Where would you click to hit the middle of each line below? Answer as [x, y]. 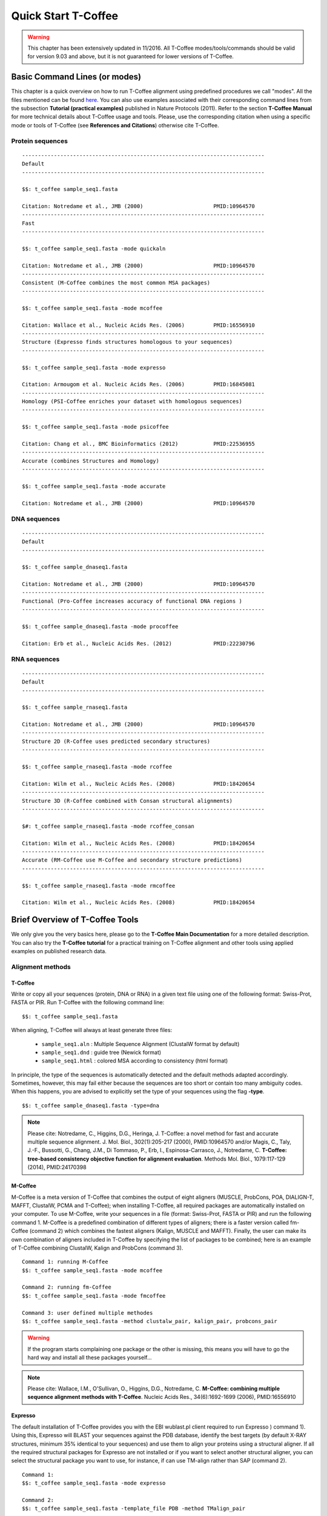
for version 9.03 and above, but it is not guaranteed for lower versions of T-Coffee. [131, 56]
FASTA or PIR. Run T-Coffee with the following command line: [88, 1002]
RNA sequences [35, 659]
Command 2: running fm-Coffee [67, 1287]
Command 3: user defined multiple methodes [88, 1313]
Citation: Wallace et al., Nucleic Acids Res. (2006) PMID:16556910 [139, 325]
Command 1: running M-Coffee [65, 1262]
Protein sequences [39, 141]
